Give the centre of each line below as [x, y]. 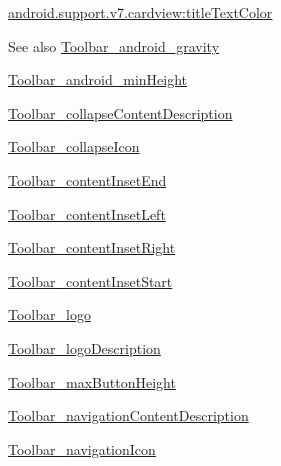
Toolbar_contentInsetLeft [87, 213]
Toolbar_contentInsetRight [92, 247]
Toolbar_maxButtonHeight [92, 381]
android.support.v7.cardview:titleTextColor [140, 12]
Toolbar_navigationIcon [82, 448]
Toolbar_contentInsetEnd [87, 179]
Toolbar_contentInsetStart [90, 280]
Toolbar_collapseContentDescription [120, 112]
